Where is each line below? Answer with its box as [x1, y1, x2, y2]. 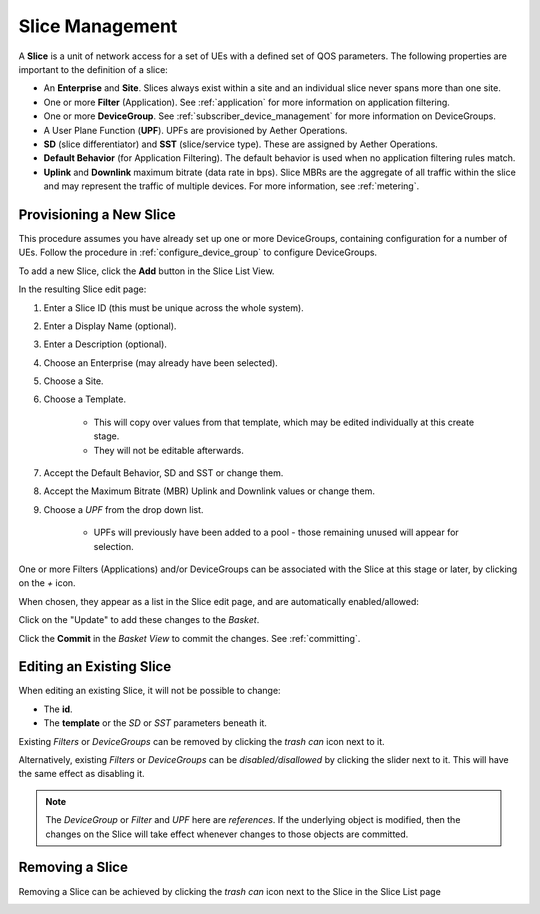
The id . [43, 703, 74, 715]
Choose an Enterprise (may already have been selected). [43, 356, 279, 369]
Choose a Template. [43, 393, 127, 405]
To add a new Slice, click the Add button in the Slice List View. [18, 265, 275, 277]
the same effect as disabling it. [18, 768, 145, 780]
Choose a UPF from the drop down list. [43, 503, 204, 515]
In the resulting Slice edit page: [18, 283, 147, 295]
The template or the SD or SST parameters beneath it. [43, 717, 267, 729]
